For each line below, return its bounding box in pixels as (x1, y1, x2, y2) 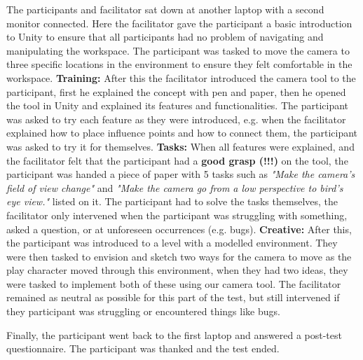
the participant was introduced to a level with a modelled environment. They (6, 235, 338, 250)
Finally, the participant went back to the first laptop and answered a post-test (6, 327, 342, 342)
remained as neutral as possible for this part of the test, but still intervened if (6, 290, 340, 305)
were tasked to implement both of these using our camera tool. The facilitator (6, 276, 341, 291)
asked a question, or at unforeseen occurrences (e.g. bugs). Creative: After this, (6, 221, 352, 236)
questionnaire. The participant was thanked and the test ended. (6, 341, 280, 356)
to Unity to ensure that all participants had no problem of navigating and (6, 29, 324, 44)
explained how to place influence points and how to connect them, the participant (6, 125, 358, 140)
